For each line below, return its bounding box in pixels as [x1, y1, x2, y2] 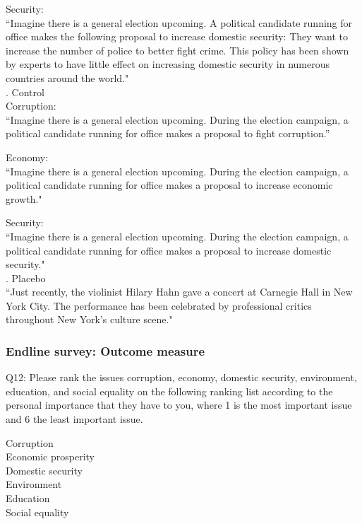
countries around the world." [6, 70, 129, 85]
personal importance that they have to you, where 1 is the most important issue [6, 397, 352, 412]
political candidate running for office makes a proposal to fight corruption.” [6, 126, 330, 141]
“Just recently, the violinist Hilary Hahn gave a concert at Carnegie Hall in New [6, 284, 353, 299]
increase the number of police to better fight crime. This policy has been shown [6, 42, 349, 57]
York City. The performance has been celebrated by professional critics [6, 298, 312, 313]
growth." [6, 191, 42, 206]
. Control [6, 84, 44, 99]
